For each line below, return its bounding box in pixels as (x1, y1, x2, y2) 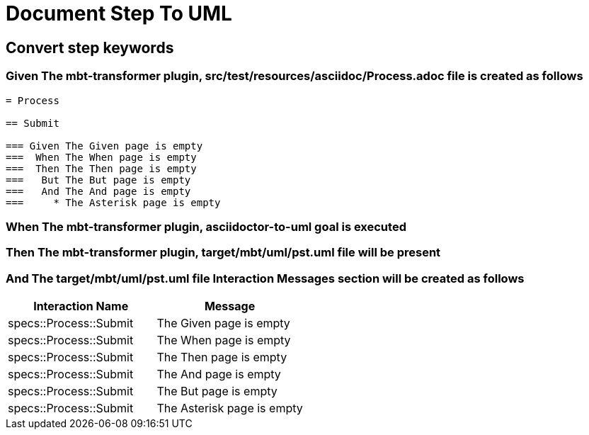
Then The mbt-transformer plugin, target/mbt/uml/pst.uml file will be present (6, 245, 441, 260)
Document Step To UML (6, 1, 232, 26)
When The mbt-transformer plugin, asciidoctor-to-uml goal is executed (6, 219, 406, 234)
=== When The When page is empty (6, 151, 197, 163)
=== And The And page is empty (6, 185, 191, 197)
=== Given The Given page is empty (6, 140, 203, 152)
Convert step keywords (6, 38, 174, 57)
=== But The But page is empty (6, 174, 191, 186)
